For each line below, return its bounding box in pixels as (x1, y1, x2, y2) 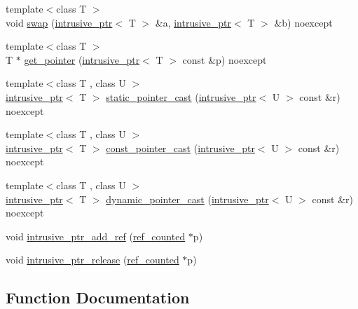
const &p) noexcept (182, 52, 267, 67)
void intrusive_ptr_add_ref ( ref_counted (6, 228, 186, 243)
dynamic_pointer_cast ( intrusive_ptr (106, 191, 269, 206)
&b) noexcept (274, 15, 333, 29)
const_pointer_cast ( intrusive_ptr (106, 140, 255, 155)
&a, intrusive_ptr (155, 15, 232, 29)
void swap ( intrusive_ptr (6, 15, 113, 29)
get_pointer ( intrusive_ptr (24, 52, 140, 67)
